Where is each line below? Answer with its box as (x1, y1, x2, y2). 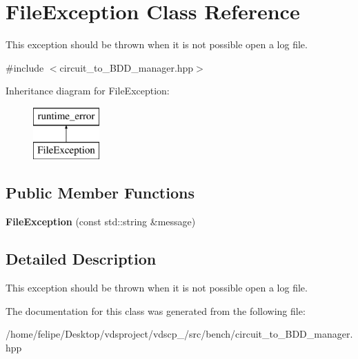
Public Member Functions (6, 182, 195, 203)
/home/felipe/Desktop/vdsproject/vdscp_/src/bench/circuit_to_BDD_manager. (6, 327, 353, 341)
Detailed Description (6, 248, 157, 269)
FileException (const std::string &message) (6, 214, 196, 229)
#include (6, 60, 44, 74)
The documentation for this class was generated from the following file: (6, 303, 306, 318)
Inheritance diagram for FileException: (6, 83, 170, 98)
